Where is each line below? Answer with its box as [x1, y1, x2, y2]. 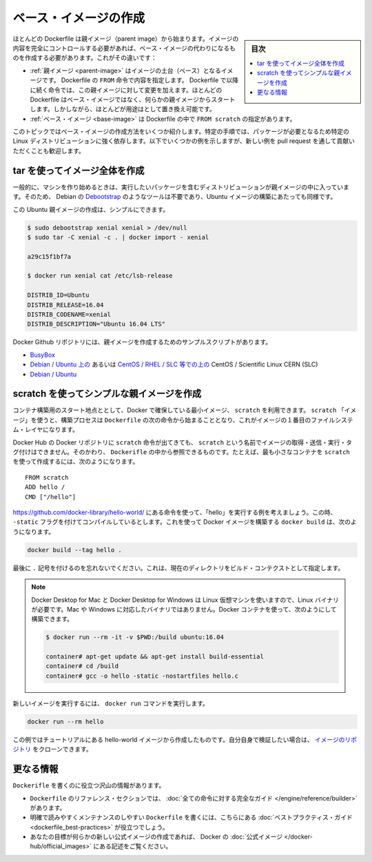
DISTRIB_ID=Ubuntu [27, 291, 90, 300]
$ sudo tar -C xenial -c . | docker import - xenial [27, 233, 209, 241]
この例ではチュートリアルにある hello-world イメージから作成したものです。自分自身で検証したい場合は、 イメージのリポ [12, 735, 358, 743]
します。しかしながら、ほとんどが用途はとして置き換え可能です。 [30, 105, 216, 113]
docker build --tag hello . [27, 546, 122, 554]
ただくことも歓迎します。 [12, 146, 85, 155]
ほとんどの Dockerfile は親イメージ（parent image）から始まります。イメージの [12, 35, 239, 43]
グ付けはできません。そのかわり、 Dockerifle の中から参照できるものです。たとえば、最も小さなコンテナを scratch [12, 448, 351, 456]
